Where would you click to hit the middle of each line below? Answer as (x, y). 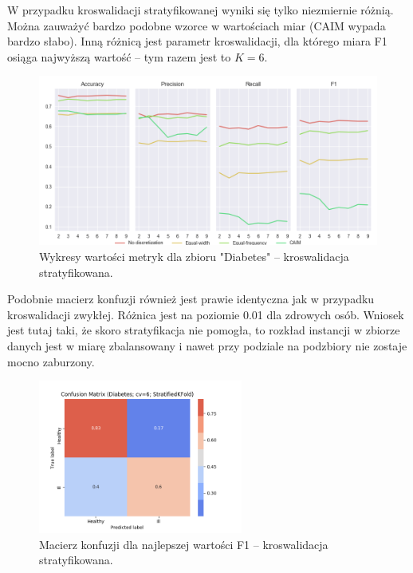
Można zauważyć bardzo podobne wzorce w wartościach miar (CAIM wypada (197, 25)
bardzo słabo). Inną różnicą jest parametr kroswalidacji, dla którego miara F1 (197, 41)
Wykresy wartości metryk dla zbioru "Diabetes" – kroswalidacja (194, 256)
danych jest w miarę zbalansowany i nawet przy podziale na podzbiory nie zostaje (207, 345)
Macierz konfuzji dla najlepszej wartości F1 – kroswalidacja (184, 544)
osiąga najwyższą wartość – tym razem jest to (119, 56)
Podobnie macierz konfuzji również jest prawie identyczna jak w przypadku (191, 299)
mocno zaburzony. (51, 361)
